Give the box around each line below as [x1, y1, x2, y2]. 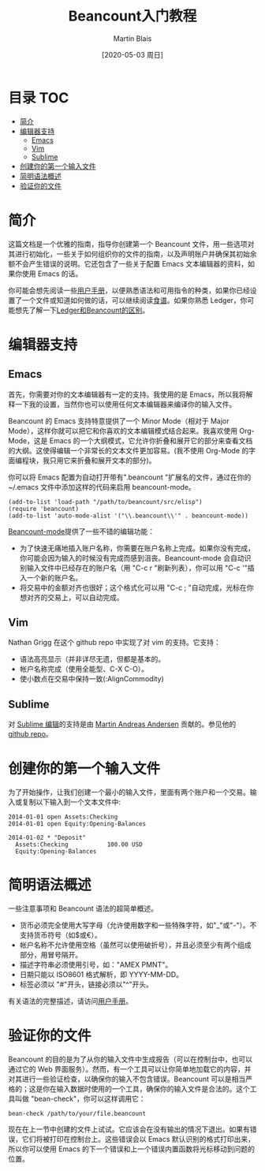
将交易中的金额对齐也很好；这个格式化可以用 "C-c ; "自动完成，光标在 [19, 583, 247, 592]
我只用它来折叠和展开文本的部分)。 [42, 455, 156, 465]
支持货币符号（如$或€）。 [19, 930, 103, 940]
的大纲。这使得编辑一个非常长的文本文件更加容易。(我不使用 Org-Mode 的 [8, 446, 249, 455]
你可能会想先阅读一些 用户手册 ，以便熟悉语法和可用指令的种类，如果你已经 [8, 285, 250, 295]
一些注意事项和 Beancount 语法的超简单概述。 [8, 904, 158, 913]
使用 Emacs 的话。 [21, 269, 83, 278]
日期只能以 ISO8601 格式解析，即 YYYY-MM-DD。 [19, 970, 184, 979]
